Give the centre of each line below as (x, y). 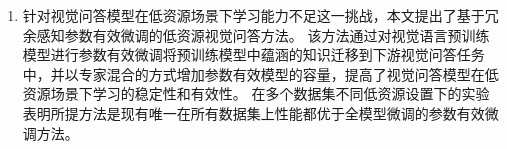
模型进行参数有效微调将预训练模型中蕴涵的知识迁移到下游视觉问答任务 (253, 54)
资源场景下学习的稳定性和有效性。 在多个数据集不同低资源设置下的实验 (256, 93)
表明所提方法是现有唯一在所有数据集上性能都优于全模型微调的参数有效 (253, 112)
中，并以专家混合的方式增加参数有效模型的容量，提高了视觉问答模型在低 (260, 73)
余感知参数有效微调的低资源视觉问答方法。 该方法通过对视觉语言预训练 (256, 34)
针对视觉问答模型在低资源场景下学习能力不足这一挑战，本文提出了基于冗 (260, 15)
